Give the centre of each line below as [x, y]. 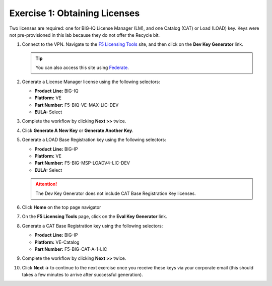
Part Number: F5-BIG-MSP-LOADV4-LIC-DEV [82, 163]
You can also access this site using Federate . [82, 67]
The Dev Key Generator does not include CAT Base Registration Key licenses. [116, 193]
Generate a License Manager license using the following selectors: [91, 82]
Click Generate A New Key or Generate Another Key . [78, 130]
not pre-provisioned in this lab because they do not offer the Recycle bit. [85, 35]
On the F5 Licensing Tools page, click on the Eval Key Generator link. [94, 217]
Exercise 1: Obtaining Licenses [75, 13]
